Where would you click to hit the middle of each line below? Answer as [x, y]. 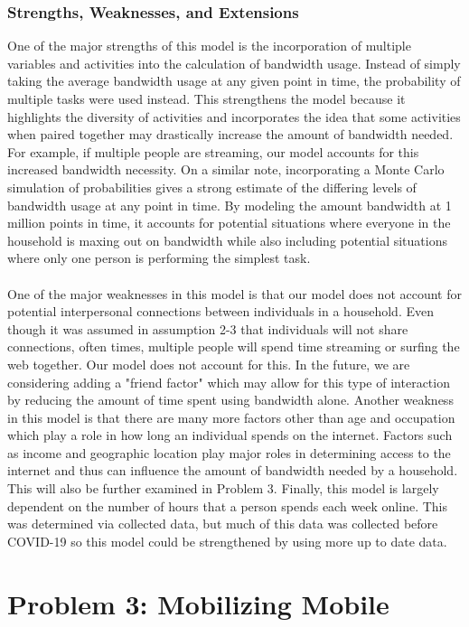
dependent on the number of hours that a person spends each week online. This [228, 505]
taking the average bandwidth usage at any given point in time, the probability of [234, 81]
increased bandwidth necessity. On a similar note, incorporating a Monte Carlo [226, 169]
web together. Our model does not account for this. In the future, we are [209, 364]
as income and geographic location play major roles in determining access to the [229, 452]
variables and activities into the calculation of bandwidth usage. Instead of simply [234, 63]
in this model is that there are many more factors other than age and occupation [231, 417]
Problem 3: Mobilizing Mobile [198, 603]
